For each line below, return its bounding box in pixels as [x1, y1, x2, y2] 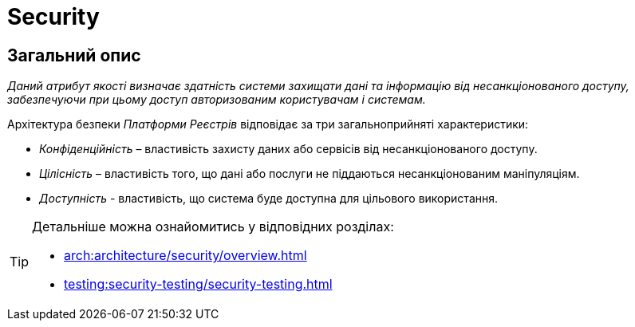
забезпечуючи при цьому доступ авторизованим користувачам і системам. [7, 93, 426, 107]
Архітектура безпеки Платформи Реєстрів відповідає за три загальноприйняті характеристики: [7, 117, 529, 132]
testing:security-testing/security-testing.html [64, 276, 333, 293]
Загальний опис [7, 45, 141, 65]
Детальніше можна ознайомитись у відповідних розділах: [32, 219, 394, 235]
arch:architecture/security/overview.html [64, 247, 307, 264]
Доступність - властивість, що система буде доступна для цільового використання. [39, 191, 499, 206]
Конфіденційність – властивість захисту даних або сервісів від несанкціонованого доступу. [39, 142, 538, 156]
